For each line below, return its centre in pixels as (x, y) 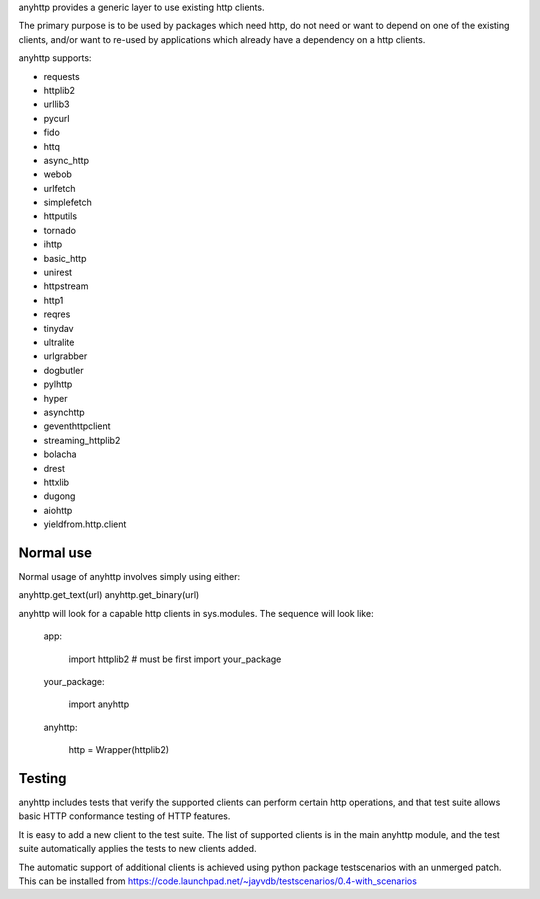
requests (61, 76)
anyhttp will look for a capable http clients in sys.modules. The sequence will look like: (196, 613)
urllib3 (56, 104)
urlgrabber (65, 356)
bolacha (60, 454)
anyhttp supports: (55, 58)
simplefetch (67, 202)
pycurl (56, 118)
